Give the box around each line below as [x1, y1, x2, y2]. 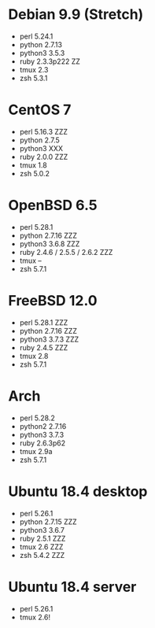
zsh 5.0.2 [19, 168, 50, 178]
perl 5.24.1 [19, 31, 54, 41]
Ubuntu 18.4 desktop [8, 482, 148, 501]
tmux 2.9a [19, 446, 53, 456]
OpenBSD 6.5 [8, 197, 98, 214]
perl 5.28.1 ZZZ [19, 317, 68, 327]
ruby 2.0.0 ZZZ [19, 152, 68, 161]
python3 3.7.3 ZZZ [19, 334, 79, 344]
